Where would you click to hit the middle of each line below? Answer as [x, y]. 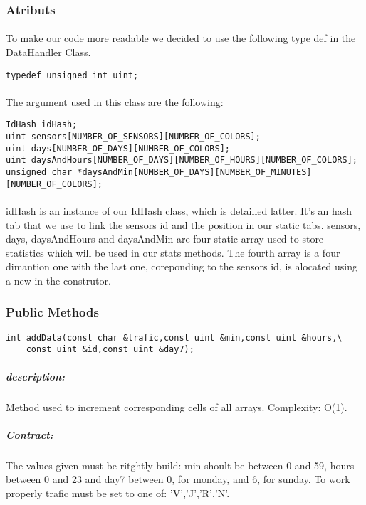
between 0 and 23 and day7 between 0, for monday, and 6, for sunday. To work [178, 479]
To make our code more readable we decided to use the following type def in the [181, 38]
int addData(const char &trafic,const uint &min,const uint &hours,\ [174, 337]
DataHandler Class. [48, 52]
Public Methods [52, 312]
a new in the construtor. [58, 280]
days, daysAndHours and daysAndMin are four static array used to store [165, 239]
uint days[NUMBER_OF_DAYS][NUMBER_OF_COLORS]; [118, 148]
